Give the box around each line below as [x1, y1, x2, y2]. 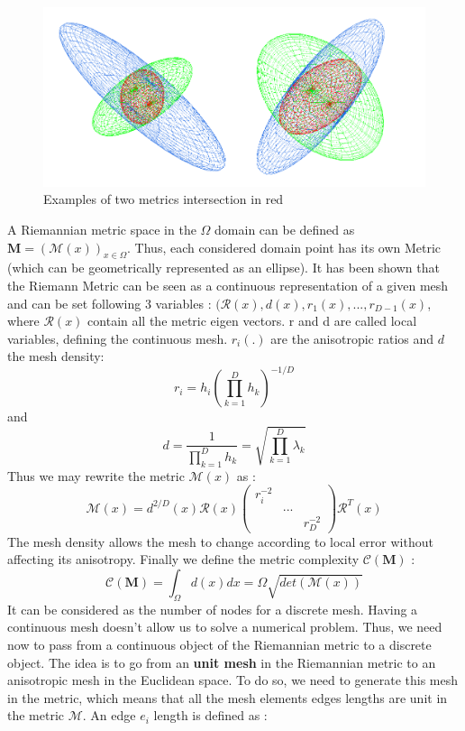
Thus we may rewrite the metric [7, 466, 185, 485]
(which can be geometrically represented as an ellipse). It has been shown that [7, 258, 440, 277]
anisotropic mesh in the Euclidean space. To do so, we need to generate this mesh [7, 671, 459, 689]
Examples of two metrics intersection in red [43, 190, 284, 208]
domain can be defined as [214, 219, 355, 238]
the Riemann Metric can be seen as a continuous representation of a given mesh [7, 275, 449, 294]
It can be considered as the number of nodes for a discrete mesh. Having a [7, 599, 418, 618]
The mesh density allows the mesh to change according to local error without [7, 532, 433, 551]
